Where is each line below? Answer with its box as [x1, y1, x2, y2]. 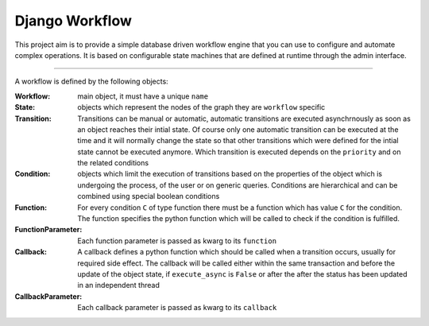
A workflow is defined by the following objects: [14, 76, 168, 87]
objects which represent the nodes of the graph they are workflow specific [77, 103, 326, 112]
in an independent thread [77, 281, 160, 290]
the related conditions [77, 158, 149, 168]
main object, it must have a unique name [77, 91, 209, 101]
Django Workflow [14, 12, 133, 29]
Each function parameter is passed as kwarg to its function [77, 235, 277, 246]
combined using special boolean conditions [77, 192, 220, 201]
